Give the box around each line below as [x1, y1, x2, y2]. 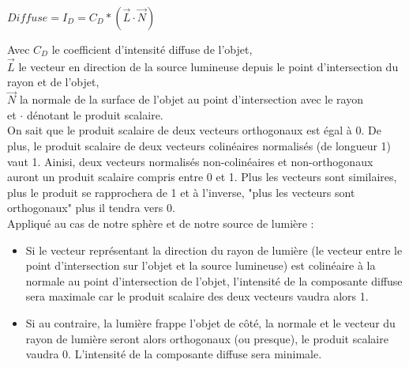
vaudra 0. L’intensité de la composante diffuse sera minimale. [25, 346, 322, 362]
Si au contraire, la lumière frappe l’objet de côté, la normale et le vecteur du [25, 314, 396, 331]
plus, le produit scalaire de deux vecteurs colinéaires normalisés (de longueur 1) [7, 138, 392, 153]
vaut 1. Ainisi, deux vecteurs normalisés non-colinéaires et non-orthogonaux [7, 153, 373, 169]
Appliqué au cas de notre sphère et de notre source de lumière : [7, 214, 314, 231]
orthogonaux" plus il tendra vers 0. [7, 199, 175, 216]
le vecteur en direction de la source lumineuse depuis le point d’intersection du [18, 58, 399, 74]
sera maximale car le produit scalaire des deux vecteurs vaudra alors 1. [25, 288, 369, 305]
